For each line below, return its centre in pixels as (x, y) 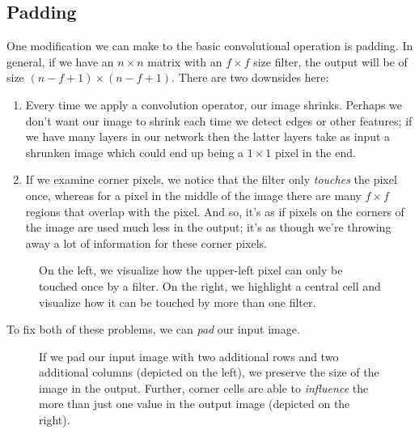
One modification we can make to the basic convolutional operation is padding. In (210, 46)
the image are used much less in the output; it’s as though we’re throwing (208, 227)
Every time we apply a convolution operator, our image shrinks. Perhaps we (214, 104)
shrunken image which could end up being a (135, 152)
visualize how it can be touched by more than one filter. (178, 302)
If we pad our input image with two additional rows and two (189, 356)
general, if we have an (60, 61)
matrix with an (185, 61)
